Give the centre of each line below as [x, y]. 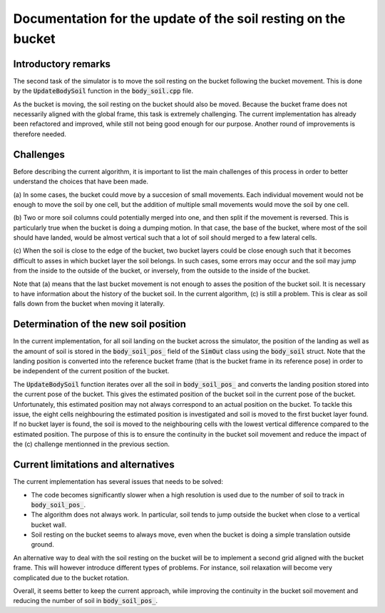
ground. [43, 544]
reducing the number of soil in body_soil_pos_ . [86, 601]
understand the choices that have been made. [81, 181]
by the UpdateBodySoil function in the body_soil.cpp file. [103, 91]
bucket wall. [49, 525]
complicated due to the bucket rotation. [71, 577]
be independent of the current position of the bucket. [91, 371]
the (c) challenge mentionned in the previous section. [92, 444]
